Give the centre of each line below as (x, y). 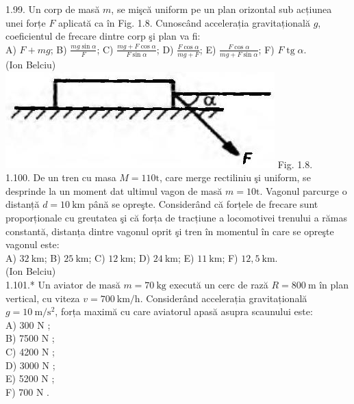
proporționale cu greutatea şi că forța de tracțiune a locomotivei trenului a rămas (176, 218)
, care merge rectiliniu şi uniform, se (235, 177)
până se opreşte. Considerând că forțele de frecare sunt (203, 204)
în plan (334, 285)
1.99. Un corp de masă (53, 9)
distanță (23, 204)
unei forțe (26, 22)
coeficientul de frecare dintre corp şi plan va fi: (103, 36)
